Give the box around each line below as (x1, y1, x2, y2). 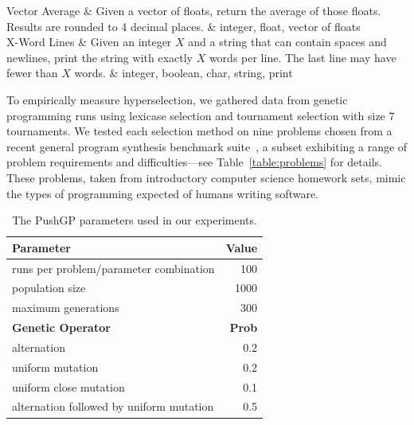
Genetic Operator (12, 319, 111, 336)
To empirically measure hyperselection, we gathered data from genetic (6, 91, 348, 107)
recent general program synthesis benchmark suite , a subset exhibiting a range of (6, 138, 408, 154)
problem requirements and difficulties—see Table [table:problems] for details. (6, 154, 382, 170)
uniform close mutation (12, 378, 125, 395)
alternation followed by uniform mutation (12, 398, 214, 415)
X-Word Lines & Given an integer (6, 33, 172, 50)
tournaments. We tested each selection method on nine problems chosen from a (6, 123, 393, 139)
